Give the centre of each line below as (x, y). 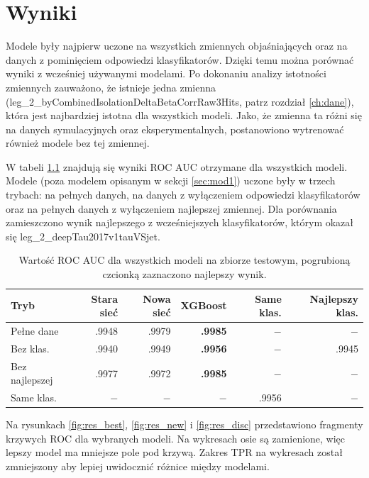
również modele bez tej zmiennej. (78, 143)
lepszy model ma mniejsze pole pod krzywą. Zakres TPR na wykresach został (174, 452)
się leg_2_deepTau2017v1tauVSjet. (83, 236)
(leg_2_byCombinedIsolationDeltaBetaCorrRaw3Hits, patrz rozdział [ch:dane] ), (180, 101)
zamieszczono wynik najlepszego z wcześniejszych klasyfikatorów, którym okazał (180, 222)
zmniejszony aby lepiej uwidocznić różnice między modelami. (138, 466)
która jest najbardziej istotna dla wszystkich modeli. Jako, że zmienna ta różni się (184, 115)
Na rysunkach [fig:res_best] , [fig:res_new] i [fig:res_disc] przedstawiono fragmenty (184, 424)
